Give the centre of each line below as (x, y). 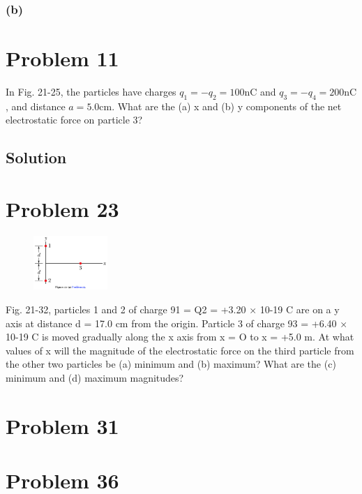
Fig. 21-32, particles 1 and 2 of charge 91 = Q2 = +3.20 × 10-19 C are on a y (173, 309)
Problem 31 (62, 425)
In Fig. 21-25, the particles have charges (91, 91)
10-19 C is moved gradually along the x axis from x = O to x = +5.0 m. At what (180, 337)
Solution (36, 157)
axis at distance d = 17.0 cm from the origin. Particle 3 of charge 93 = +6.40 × (177, 323)
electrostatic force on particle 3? (74, 120)
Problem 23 (62, 208)
